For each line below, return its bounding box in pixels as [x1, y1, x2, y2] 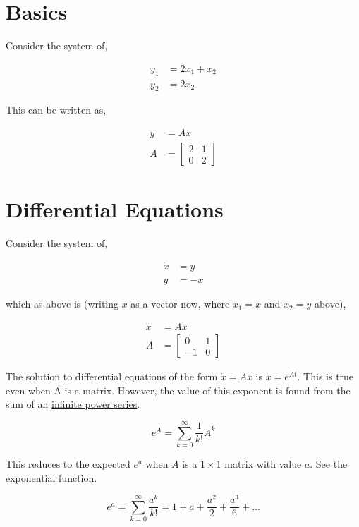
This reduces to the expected [6, 456, 130, 471]
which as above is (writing [6, 296, 119, 311]
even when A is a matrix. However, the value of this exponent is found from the [6, 382, 351, 397]
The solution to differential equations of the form [6, 369, 218, 384]
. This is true [297, 369, 354, 384]
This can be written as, [6, 102, 107, 117]
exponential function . [6, 470, 97, 485]
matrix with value [224, 456, 302, 471]
